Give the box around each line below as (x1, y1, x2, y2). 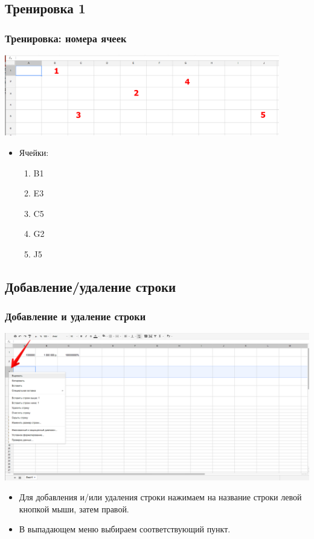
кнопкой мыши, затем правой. (19, 502, 129, 515)
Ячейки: (19, 146, 49, 158)
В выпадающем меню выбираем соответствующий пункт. (19, 523, 231, 535)
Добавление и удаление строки (5, 309, 146, 324)
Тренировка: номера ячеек (5, 30, 127, 45)
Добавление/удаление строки (5, 277, 176, 295)
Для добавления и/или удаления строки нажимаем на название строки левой (19, 491, 302, 503)
